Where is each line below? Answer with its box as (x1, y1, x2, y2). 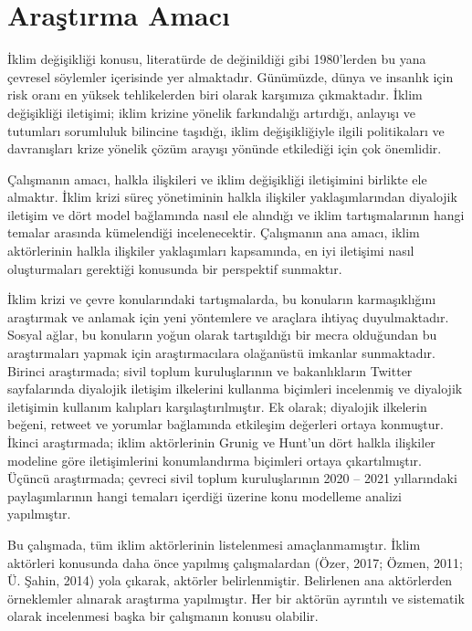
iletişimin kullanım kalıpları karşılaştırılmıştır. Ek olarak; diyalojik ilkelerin (7, 396, 427, 415)
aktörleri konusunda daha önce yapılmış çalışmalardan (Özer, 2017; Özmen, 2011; (7, 552, 463, 572)
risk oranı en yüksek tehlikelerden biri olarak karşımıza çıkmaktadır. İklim (7, 85, 423, 104)
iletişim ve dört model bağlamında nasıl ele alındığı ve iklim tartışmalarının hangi (7, 205, 465, 224)
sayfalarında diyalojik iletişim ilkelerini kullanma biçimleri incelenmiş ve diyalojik (7, 379, 463, 398)
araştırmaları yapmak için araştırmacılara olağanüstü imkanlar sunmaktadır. (7, 343, 435, 363)
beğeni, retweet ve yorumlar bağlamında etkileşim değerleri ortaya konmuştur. (7, 415, 444, 434)
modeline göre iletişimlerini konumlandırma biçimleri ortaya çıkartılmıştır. (7, 450, 422, 469)
